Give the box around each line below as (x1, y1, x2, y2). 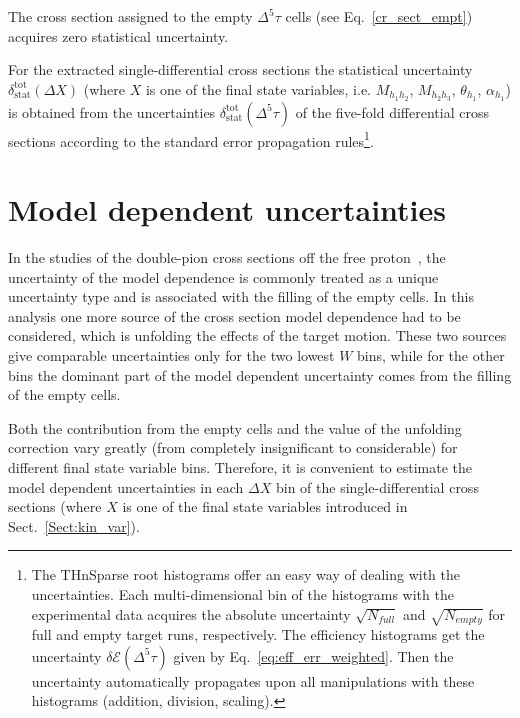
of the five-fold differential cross (295, 101, 489, 122)
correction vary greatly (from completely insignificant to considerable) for (8, 437, 458, 458)
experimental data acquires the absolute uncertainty (31, 603, 351, 624)
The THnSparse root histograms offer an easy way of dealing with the (31, 564, 461, 585)
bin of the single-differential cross (275, 476, 479, 497)
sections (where (8, 496, 102, 517)
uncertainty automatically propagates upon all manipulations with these (31, 670, 475, 691)
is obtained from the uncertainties (8, 101, 216, 122)
